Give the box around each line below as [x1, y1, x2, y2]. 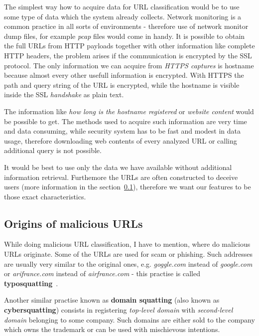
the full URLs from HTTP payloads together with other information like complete [4, 40, 255, 51]
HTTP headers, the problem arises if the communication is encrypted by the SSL [4, 50, 252, 60]
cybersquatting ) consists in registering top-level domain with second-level [4, 305, 233, 315]
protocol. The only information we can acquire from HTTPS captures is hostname [4, 60, 254, 70]
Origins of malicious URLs [4, 215, 143, 231]
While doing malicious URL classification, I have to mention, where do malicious [4, 239, 251, 249]
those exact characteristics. [4, 191, 86, 201]
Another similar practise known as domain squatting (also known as [4, 295, 220, 305]
